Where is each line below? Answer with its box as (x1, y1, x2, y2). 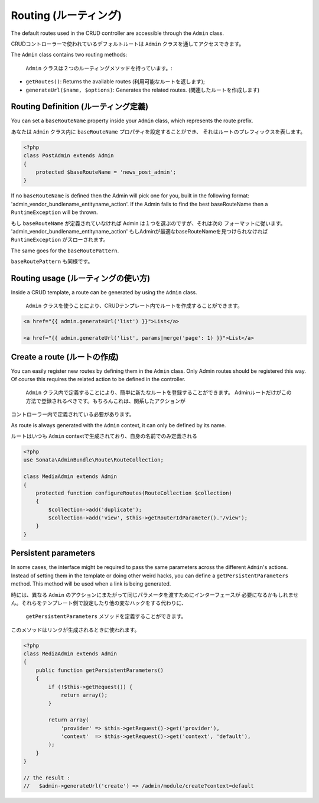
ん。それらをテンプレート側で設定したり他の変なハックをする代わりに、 (11, 599, 187, 606)
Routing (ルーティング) (11, 9, 122, 22)
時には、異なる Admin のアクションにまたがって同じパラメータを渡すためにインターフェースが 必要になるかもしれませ (11, 591, 299, 598)
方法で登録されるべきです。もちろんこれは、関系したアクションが (25, 397, 185, 404)
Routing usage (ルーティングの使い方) (11, 273, 151, 283)
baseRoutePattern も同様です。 (11, 258, 93, 265)
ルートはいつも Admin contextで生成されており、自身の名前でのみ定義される (11, 432, 198, 440)
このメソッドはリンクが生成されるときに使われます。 (11, 626, 140, 633)
